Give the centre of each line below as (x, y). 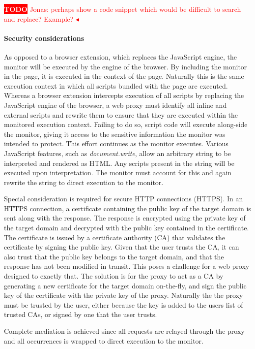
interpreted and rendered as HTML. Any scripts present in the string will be (119, 163)
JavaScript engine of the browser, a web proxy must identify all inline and (115, 105)
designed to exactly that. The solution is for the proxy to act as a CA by (114, 276)
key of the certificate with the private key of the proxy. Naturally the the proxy (124, 295)
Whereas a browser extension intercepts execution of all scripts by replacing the (124, 95)
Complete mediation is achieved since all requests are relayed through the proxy (124, 331)
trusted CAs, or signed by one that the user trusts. (81, 314)
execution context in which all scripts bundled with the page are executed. (116, 85)
